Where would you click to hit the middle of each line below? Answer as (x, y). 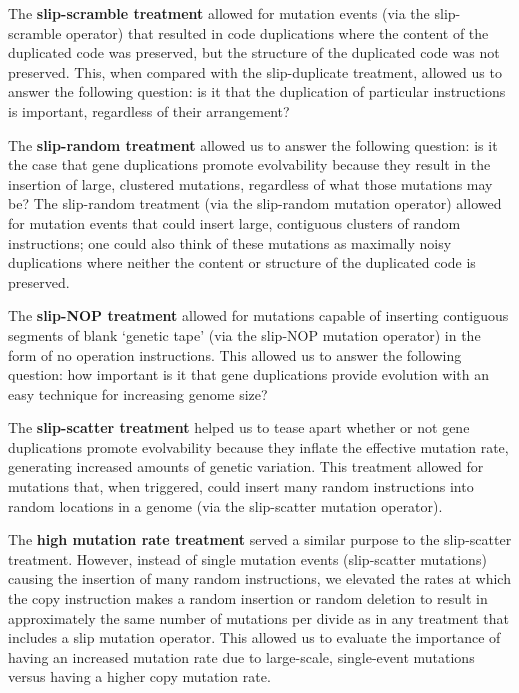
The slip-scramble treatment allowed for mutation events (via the (219, 13)
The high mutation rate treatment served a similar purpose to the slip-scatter (260, 539)
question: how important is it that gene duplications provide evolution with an (249, 374)
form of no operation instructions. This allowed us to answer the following (235, 354)
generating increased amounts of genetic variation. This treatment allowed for (246, 466)
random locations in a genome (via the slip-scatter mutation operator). (225, 505)
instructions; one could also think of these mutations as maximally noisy (230, 242)
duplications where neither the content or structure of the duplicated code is (242, 262)
